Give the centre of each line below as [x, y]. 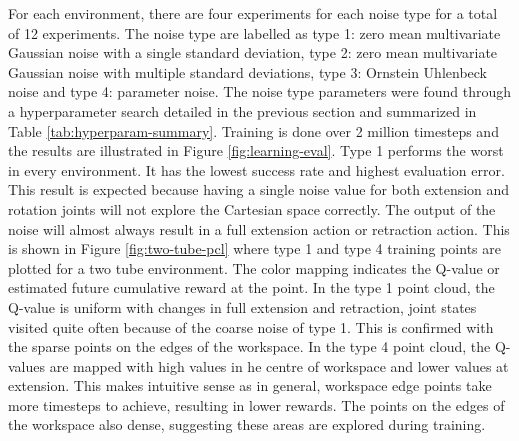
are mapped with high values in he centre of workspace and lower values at [279, 365]
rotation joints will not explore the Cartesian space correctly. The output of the [252, 208]
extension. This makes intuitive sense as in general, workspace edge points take [250, 385]
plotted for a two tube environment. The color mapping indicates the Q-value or [254, 267]
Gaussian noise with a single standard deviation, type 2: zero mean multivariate [253, 52]
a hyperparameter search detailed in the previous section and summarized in [242, 110]
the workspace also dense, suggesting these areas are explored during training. [247, 424]
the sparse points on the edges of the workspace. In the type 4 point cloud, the [249, 346]
